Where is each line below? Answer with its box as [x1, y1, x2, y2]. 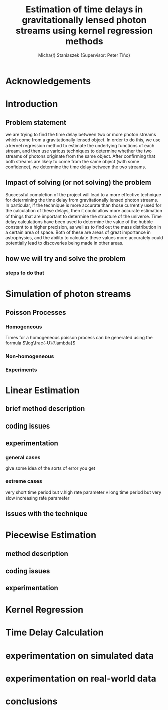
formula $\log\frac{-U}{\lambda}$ [5, 340, 76, 346]
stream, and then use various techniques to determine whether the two [5, 148, 152, 154]
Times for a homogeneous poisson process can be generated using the [5, 334, 153, 340]
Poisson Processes [5, 308, 66, 317]
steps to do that [5, 269, 44, 276]
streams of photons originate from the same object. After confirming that [5, 153, 155, 159]
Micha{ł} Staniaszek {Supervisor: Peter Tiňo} [38, 52, 131, 58]
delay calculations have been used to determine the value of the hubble [5, 218, 153, 225]
